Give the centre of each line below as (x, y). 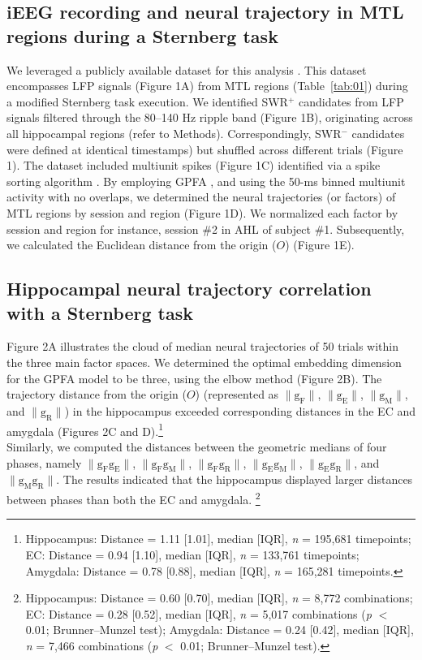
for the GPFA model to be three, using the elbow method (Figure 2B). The (194, 378)
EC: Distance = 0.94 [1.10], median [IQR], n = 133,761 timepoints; (192, 554)
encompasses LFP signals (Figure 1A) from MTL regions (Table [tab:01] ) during (207, 86)
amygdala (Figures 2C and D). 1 (85, 429)
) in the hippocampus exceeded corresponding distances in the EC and (240, 410)
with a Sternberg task (100, 312)
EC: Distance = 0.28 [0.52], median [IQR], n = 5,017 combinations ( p (198, 613)
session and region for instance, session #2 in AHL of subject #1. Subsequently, (206, 229)
